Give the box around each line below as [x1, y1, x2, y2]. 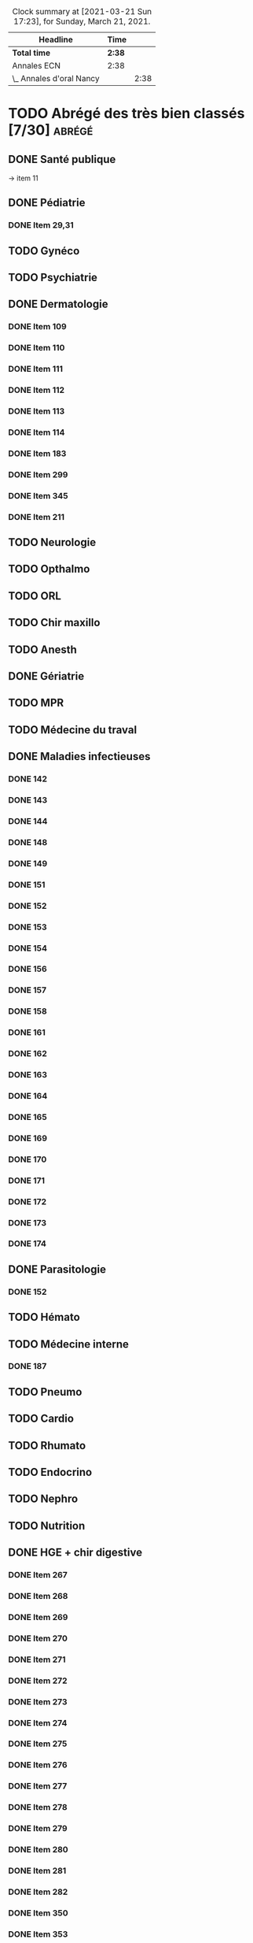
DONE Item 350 [8, 1908, 68, 1919]
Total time [12, 47, 51, 58]
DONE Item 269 [8, 1611, 68, 1622]
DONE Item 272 [8, 1675, 68, 1686]
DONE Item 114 [8, 427, 65, 438]
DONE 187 [8, 1361, 47, 1372]
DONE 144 [8, 815, 48, 826]
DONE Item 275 [8, 1738, 68, 1749]
